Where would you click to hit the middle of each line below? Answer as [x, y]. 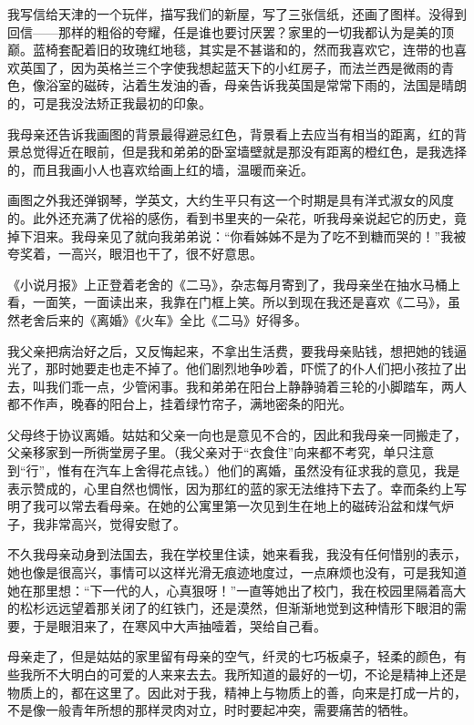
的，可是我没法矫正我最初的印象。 [109, 102]
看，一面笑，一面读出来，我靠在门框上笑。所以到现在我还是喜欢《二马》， [227, 302]
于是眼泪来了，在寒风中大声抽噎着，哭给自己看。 [179, 625]
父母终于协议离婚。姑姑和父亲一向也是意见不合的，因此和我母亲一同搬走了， [237, 434]
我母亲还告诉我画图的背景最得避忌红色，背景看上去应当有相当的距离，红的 [231, 133]
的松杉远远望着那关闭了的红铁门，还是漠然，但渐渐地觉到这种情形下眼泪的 [231, 608]
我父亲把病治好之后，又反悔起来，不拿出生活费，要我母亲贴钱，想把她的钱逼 [237, 350]
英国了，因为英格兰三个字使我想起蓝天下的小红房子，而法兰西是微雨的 [230, 67]
